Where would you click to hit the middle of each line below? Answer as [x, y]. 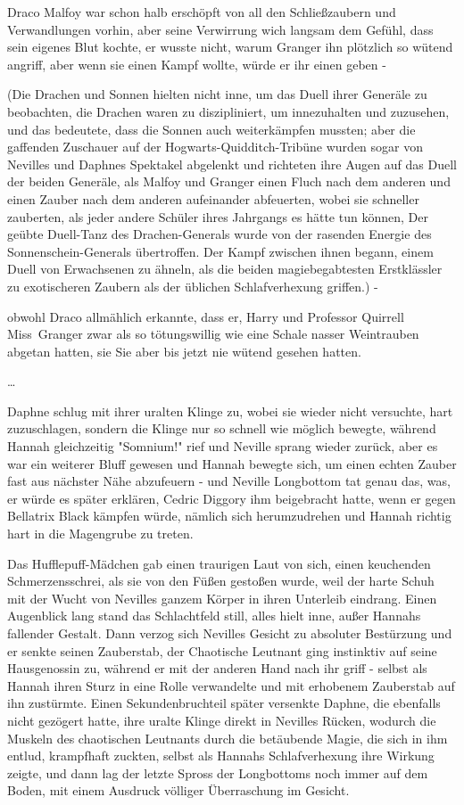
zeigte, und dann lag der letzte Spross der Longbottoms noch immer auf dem [218, 772]
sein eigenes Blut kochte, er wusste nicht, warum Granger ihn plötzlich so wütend [230, 47]
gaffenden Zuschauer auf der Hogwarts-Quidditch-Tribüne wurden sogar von [215, 147]
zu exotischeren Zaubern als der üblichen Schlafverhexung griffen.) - [193, 286]
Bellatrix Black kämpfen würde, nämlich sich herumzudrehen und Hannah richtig [229, 516]
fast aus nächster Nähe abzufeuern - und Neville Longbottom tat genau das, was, [229, 481]
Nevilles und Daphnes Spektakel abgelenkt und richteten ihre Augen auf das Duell [232, 164]
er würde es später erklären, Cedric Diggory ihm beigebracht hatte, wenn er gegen [232, 498]
